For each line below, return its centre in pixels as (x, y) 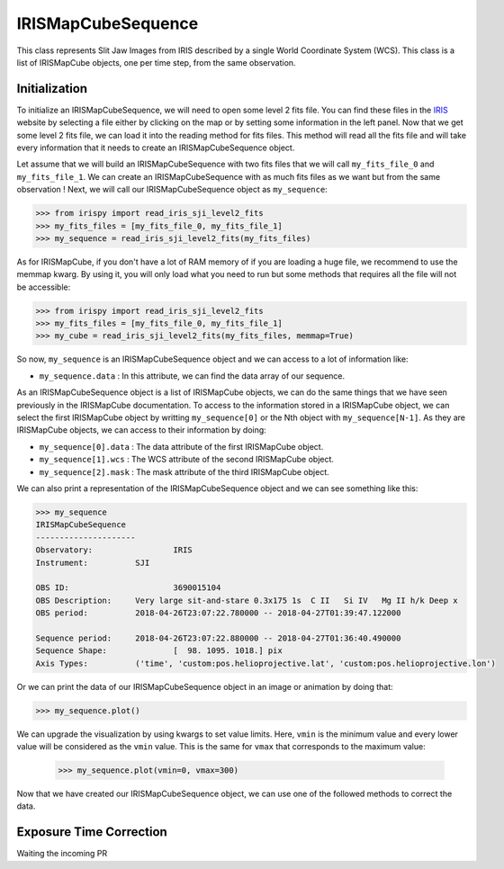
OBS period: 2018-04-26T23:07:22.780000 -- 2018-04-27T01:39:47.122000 (218, 613)
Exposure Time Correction (92, 832)
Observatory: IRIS (114, 550)
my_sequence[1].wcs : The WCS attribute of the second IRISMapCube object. (187, 460)
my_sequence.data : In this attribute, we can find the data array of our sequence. (192, 376)
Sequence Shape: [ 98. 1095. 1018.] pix (159, 651)
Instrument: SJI (93, 563)
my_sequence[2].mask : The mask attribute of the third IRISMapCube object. (184, 471)
